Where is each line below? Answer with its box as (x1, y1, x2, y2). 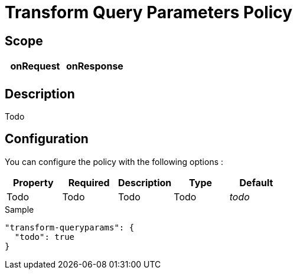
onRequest (10, 60, 60, 72)
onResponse (66, 60, 123, 72)
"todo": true (14, 232, 75, 242)
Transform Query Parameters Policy (5, 2, 293, 22)
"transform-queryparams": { (5, 222, 135, 232)
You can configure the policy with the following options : (5, 156, 224, 167)
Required (68, 176, 110, 189)
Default (239, 176, 273, 189)
